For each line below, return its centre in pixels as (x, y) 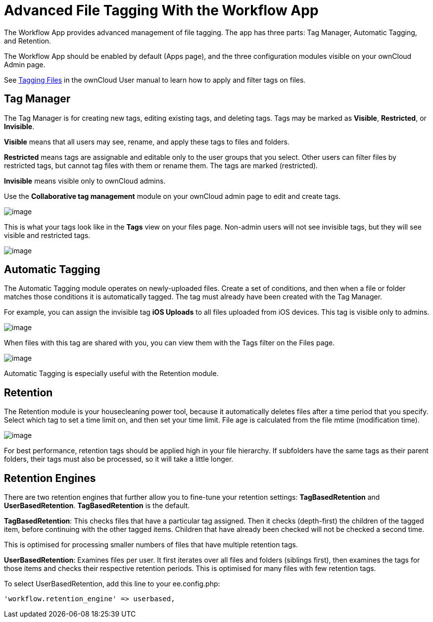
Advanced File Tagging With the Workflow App (161, 10)
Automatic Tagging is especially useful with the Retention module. (111, 374)
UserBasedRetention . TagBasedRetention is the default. (97, 506)
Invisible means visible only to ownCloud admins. (85, 181)
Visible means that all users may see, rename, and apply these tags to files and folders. (147, 142)
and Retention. (28, 41)
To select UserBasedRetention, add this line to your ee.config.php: (112, 584)
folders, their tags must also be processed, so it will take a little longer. (119, 459)
